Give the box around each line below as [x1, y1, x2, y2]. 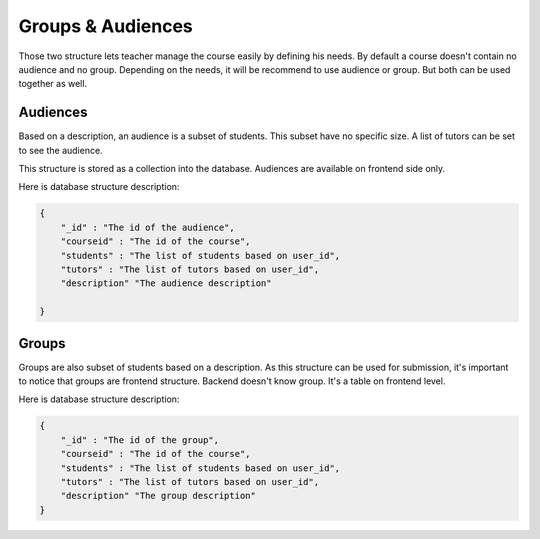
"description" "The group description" [60, 490, 257, 502]
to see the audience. [18, 144, 104, 156]
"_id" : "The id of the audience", [60, 221, 235, 233]
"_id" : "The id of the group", [60, 434, 220, 445]
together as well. [18, 78, 88, 90]
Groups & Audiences [18, 15, 194, 37]
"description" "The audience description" [60, 278, 272, 289]
